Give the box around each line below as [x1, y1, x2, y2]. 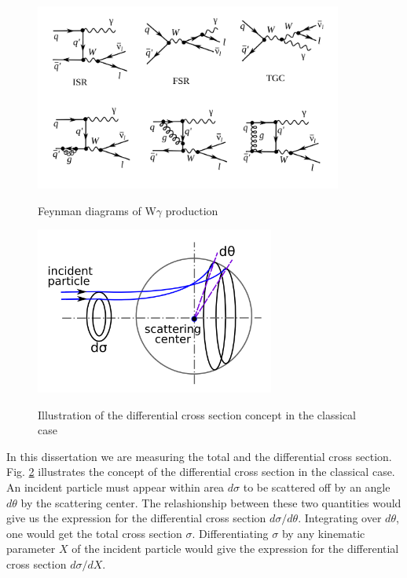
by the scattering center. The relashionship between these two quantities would [20, 494, 401, 510]
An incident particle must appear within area [6, 479, 225, 496]
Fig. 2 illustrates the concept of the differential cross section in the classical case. [6, 463, 395, 480]
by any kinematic [281, 525, 365, 541]
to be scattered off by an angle [243, 479, 390, 496]
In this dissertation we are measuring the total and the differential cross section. [6, 448, 392, 464]
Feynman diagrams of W [38, 202, 156, 218]
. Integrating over [298, 510, 382, 526]
